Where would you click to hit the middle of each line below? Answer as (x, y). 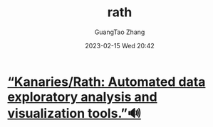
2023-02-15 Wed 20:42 (120, 45)
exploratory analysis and (83, 97)
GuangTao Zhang (120, 32)
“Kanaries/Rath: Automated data (106, 82)
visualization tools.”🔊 (74, 113)
